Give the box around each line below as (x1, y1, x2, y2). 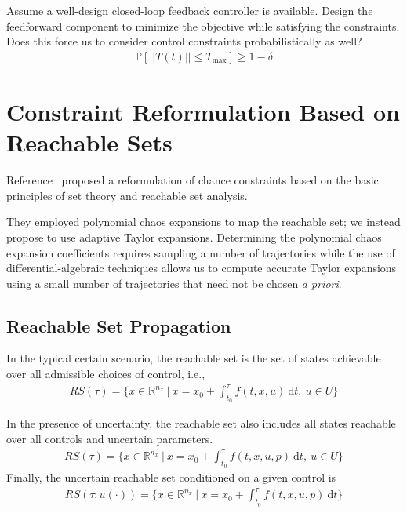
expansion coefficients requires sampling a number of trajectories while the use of (6, 244, 395, 260)
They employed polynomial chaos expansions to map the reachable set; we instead (6, 213, 401, 230)
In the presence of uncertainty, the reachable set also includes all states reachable (6, 415, 396, 431)
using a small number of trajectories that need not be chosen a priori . (6, 275, 342, 291)
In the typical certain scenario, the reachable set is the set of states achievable (6, 350, 381, 366)
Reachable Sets (6, 126, 173, 158)
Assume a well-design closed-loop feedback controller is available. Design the (6, 2, 373, 18)
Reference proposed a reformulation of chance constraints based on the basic (6, 172, 379, 188)
